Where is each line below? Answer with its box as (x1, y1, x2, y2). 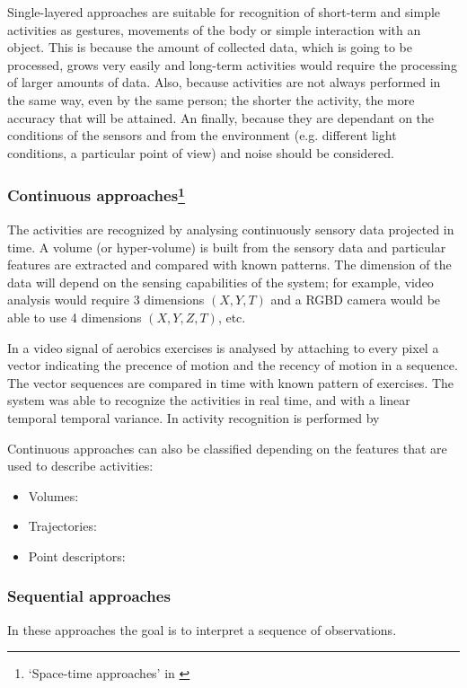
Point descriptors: (28, 546, 126, 565)
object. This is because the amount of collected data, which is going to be (7, 38, 412, 57)
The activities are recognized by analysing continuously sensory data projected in (7, 220, 454, 239)
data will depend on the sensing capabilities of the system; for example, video (7, 272, 434, 291)
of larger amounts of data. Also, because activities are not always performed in (7, 73, 441, 92)
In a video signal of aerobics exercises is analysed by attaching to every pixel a (7, 338, 439, 357)
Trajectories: (28, 516, 97, 535)
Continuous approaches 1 (7, 182, 185, 207)
